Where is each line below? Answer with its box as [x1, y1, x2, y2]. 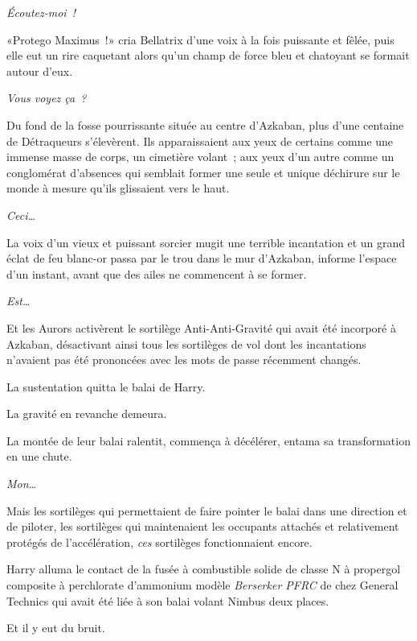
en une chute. [6, 448, 72, 465]
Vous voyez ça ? [6, 89, 87, 106]
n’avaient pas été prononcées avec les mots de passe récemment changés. [6, 351, 362, 368]
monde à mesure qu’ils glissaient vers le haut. [6, 180, 230, 196]
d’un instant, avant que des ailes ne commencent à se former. [6, 265, 307, 282]
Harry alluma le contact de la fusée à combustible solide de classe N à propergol [6, 560, 401, 577]
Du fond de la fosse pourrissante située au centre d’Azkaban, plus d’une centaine [6, 116, 404, 133]
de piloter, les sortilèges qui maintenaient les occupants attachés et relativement [6, 518, 399, 535]
